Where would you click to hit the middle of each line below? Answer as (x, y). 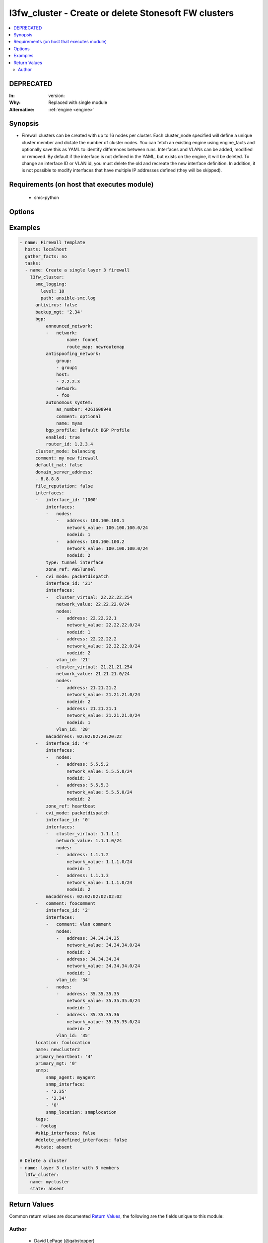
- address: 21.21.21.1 (86, 709)
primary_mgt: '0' (57, 1063)
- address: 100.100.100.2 (90, 541)
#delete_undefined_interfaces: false (81, 1140)
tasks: (33, 263)
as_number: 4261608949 (84, 409)
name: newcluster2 (58, 1050)
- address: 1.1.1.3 (83, 876)
